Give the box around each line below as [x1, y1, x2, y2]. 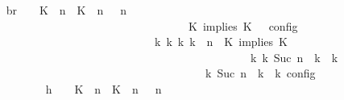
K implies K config [188, 17, 298, 34]
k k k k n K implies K [154, 33, 288, 50]
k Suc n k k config [205, 65, 316, 81]
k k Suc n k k [250, 48, 338, 65]
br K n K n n [6, 2, 127, 18]
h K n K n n [45, 80, 162, 97]
